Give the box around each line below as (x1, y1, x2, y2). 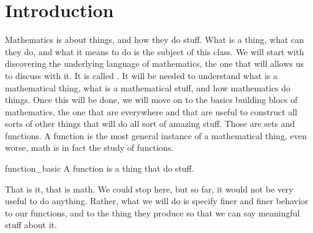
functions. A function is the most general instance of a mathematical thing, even (5, 129, 307, 142)
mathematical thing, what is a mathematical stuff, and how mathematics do (5, 81, 291, 94)
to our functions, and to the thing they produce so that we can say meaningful (5, 206, 300, 219)
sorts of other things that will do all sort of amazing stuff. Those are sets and (5, 117, 295, 130)
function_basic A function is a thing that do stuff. (5, 162, 194, 175)
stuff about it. (5, 218, 57, 231)
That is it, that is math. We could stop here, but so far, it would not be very (5, 182, 293, 195)
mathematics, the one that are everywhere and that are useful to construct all (5, 105, 298, 118)
